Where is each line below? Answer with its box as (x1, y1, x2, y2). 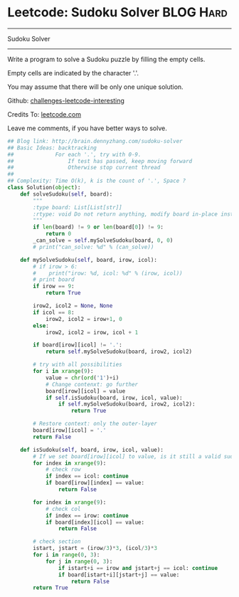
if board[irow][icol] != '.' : (33, 342, 122, 349)
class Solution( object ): (7, 184, 81, 191)
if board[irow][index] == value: (45, 480, 144, 487)
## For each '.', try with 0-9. (7, 151, 142, 158)
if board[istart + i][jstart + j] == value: (58, 571, 180, 578)
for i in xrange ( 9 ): (33, 368, 94, 375)
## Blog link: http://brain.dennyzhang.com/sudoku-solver (7, 137, 183, 144)
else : (33, 322, 50, 329)
